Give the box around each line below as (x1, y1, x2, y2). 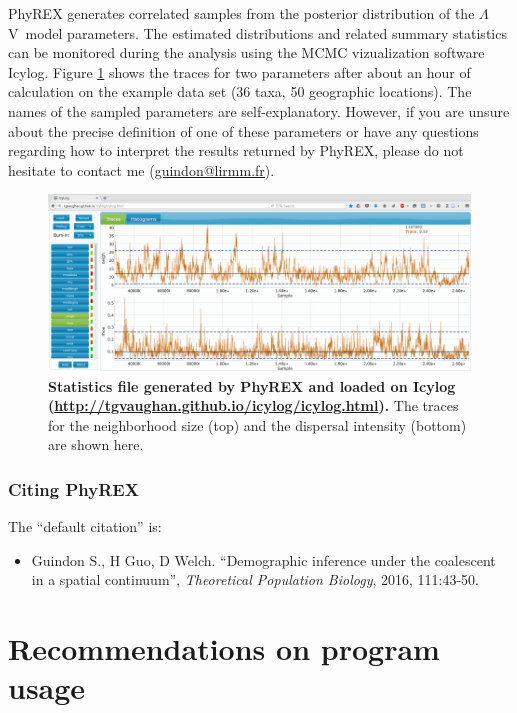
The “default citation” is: (8, 516, 162, 537)
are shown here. (48, 434, 144, 455)
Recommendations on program (8, 628, 440, 669)
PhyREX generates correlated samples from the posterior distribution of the (8, 3, 475, 23)
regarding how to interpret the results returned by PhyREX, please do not (8, 140, 464, 161)
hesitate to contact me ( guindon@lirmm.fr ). (8, 159, 275, 180)
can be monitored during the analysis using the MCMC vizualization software (8, 42, 485, 63)
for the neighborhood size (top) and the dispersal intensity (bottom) (48, 414, 467, 435)
